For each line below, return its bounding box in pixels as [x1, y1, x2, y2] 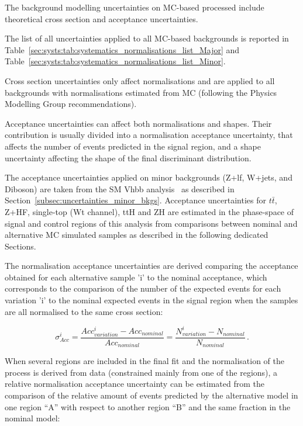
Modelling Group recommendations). [5, 98, 137, 110]
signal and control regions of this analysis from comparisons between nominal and [5, 217, 298, 229]
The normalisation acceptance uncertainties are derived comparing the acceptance [5, 259, 298, 272]
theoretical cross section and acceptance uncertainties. [5, 12, 198, 25]
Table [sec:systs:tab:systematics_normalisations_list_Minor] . [5, 55, 226, 67]
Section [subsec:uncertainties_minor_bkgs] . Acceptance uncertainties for [5, 194, 266, 206]
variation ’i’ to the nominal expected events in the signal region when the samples [5, 294, 298, 306]
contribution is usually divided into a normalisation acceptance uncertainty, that [5, 129, 293, 141]
